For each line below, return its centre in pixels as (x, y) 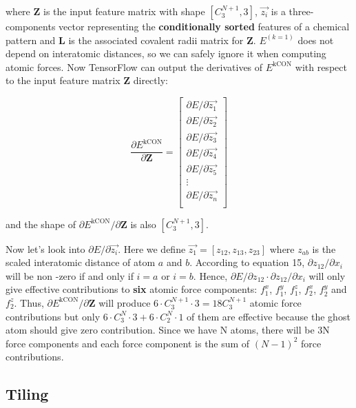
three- (301, 11)
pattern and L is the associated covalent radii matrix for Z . (131, 40)
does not (316, 40)
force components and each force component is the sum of (128, 343)
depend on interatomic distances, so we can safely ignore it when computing (166, 53)
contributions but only (53, 316)
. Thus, (29, 302)
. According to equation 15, (247, 262)
